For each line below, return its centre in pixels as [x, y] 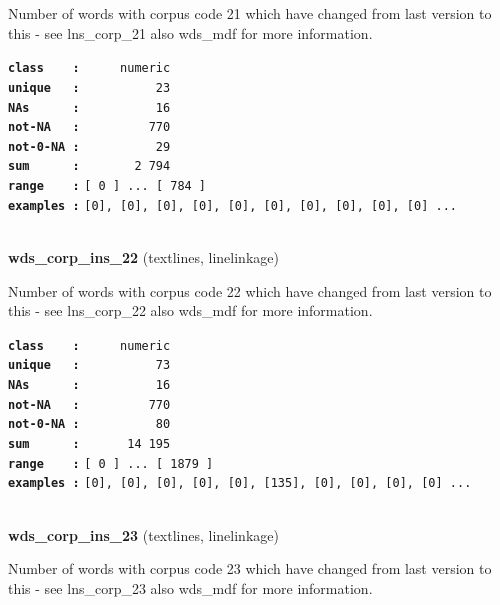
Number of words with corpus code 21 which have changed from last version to [250, 13]
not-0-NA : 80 [89, 424]
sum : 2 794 [89, 166]
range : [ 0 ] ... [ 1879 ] [111, 463]
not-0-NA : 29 [89, 146]
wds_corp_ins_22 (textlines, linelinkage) [143, 257]
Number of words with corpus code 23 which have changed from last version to [250, 568]
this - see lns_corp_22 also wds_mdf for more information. [190, 310]
